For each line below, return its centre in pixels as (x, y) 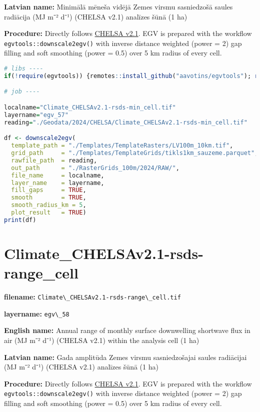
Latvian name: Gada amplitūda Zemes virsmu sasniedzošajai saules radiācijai (125, 357)
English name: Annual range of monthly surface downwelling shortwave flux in (127, 330)
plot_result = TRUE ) (49, 212)
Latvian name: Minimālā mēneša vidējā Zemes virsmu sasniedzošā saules (118, 6)
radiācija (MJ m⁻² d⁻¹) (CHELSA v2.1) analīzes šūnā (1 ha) (96, 16)
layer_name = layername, (58, 183)
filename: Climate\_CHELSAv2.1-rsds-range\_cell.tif (92, 297)
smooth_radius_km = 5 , (49, 205)
